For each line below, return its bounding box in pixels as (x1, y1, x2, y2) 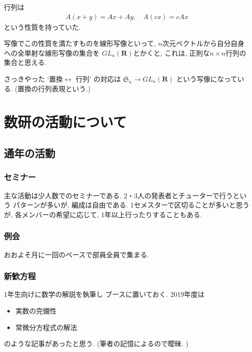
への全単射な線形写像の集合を (4, 47, 100, 58)
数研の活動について (4, 112, 127, 132)
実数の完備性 (15, 305, 57, 315)
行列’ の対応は (75, 74, 121, 83)
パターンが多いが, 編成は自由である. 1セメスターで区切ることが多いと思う (13, 200, 250, 210)
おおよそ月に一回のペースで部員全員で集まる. (4, 249, 149, 259)
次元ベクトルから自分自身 (162, 38, 245, 48)
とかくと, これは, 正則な (133, 47, 210, 58)
